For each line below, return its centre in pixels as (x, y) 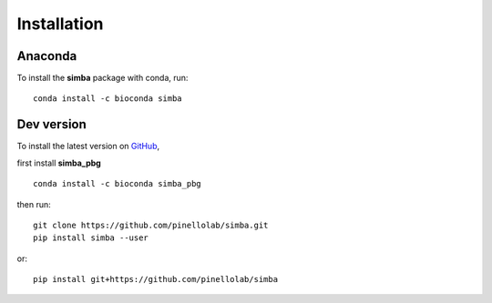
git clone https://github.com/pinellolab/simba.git (151, 225)
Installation (60, 24)
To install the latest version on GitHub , (88, 146)
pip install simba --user (91, 238)
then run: (34, 204)
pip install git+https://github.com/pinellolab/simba (155, 279)
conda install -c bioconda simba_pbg (118, 184)
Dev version (51, 124)
